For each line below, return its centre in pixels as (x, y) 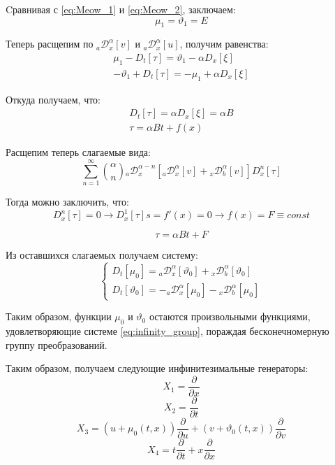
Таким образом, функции (59, 316)
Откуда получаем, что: (53, 99)
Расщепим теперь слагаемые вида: (78, 152)
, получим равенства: (224, 44)
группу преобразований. (57, 344)
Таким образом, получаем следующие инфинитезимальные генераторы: (157, 368)
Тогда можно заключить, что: (67, 202)
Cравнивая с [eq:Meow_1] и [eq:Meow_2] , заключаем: (121, 9)
